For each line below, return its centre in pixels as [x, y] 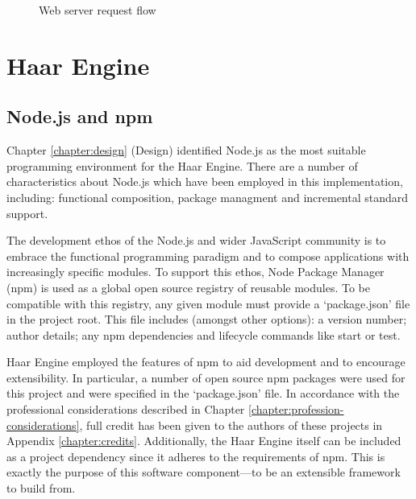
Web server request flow [98, 10]
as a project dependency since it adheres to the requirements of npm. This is [196, 456]
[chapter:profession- [296, 409]
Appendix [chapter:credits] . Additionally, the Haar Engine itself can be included [204, 441]
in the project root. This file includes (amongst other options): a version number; [207, 319]
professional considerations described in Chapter [126, 409]
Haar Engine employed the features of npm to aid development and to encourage [206, 362]
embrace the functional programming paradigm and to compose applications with [208, 256]
